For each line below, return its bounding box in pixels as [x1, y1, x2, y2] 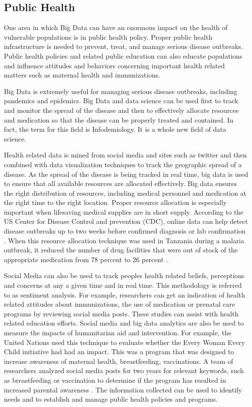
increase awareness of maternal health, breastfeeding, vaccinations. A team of [4, 356, 234, 366]
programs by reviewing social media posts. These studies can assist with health [4, 308, 239, 318]
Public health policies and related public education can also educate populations [4, 50, 243, 61]
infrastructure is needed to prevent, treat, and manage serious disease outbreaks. [4, 41, 243, 51]
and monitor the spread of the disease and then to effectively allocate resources [4, 105, 239, 115]
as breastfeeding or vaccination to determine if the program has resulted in [4, 375, 226, 385]
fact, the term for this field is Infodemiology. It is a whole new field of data [4, 124, 226, 134]
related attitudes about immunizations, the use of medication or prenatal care [4, 299, 235, 309]
